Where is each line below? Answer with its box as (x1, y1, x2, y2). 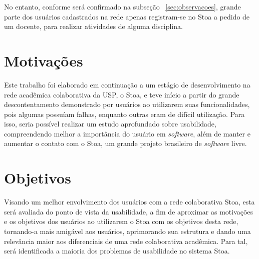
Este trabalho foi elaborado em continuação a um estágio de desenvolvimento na (4, 79, 250, 89)
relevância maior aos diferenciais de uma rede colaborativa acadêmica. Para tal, (4, 235, 248, 246)
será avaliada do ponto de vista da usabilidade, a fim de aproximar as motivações (4, 206, 253, 216)
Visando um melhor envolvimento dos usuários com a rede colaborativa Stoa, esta (4, 196, 255, 207)
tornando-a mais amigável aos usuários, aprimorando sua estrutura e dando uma (4, 225, 251, 236)
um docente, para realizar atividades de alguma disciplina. (4, 21, 183, 31)
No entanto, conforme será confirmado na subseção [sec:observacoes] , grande (4, 1, 241, 11)
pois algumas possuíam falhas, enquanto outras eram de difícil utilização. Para (4, 108, 245, 119)
